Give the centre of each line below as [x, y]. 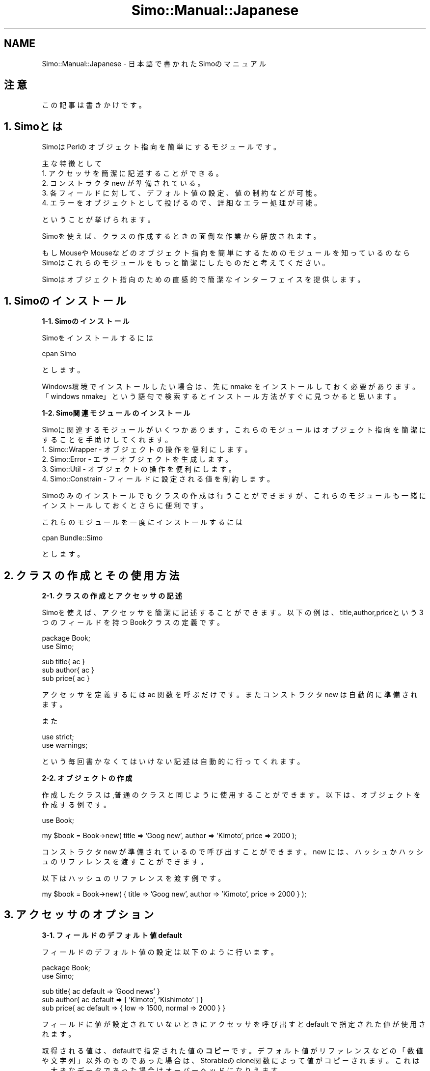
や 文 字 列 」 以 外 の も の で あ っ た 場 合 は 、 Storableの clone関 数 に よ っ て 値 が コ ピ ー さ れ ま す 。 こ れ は [231, 1060]
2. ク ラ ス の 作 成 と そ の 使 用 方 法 [92, 575]
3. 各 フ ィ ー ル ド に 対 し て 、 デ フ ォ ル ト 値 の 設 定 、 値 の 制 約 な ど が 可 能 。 [181, 193]
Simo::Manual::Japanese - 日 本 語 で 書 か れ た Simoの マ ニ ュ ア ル [154, 63]
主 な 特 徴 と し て [72, 164]
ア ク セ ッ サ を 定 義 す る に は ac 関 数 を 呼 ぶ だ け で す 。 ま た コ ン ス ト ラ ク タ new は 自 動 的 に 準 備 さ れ [230, 694]
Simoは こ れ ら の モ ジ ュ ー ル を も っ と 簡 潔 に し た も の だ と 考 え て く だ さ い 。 [186, 263]
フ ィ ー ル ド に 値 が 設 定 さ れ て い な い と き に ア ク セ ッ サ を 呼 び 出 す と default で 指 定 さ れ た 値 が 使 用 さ [234, 1024]
